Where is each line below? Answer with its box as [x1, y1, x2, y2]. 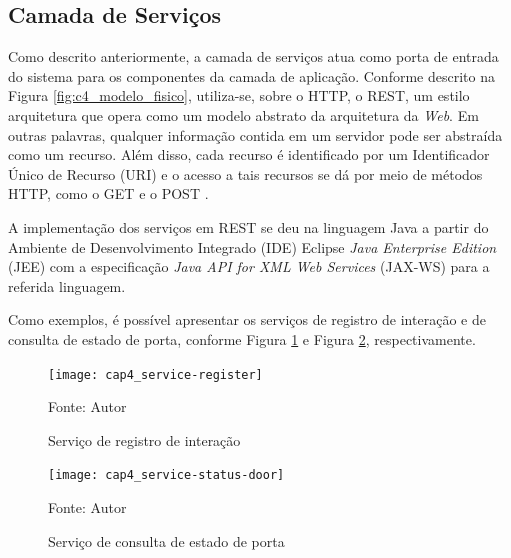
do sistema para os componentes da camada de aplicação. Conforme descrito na [8, 65, 495, 86]
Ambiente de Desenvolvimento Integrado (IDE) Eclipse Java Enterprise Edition [8, 236, 497, 257]
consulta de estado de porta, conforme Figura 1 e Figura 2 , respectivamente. [8, 328, 476, 349]
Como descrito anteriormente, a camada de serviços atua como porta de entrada [8, 46, 499, 67]
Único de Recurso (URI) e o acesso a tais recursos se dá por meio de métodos [8, 163, 483, 184]
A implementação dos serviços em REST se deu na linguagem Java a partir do [8, 216, 489, 237]
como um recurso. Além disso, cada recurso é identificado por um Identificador [8, 144, 490, 165]
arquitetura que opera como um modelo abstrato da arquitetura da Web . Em [8, 104, 479, 125]
